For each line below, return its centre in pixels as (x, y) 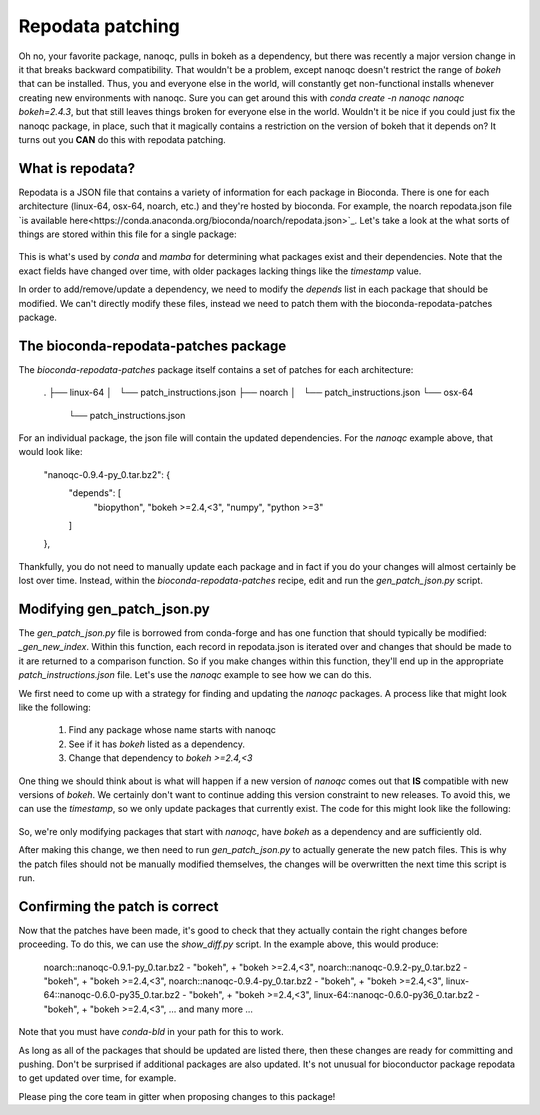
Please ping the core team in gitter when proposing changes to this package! (177, 1096)
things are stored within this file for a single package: (127, 234)
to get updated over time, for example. (97, 1078)
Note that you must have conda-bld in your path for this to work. (151, 1032)
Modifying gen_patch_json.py (114, 608)
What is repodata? (76, 168)
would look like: (50, 452)
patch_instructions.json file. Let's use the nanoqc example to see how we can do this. (195, 675)
